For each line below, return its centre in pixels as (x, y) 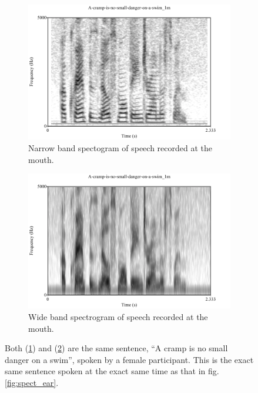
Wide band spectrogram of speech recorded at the (118, 317)
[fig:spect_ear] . (32, 382)
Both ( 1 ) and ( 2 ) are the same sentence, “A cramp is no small (116, 348)
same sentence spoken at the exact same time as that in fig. (112, 371)
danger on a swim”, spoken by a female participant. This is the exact (129, 359)
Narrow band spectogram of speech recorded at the (120, 147)
